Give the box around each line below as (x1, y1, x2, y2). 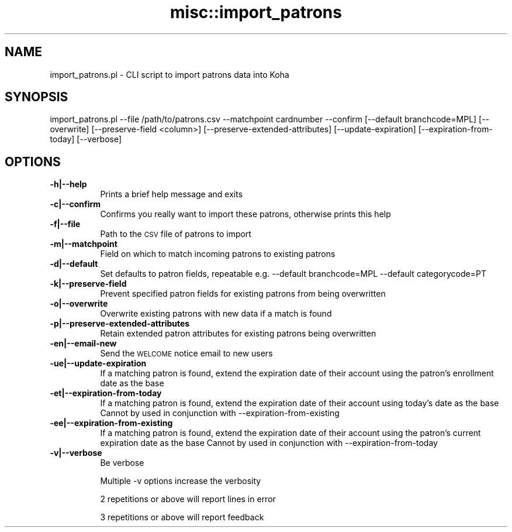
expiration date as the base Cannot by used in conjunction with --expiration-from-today (100, 438, 438, 448)
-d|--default (50, 259, 98, 269)
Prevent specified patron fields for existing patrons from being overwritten (100, 289, 386, 299)
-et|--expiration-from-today (50, 388, 162, 399)
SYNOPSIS (5, 90, 68, 105)
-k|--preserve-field (50, 279, 127, 289)
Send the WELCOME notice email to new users (100, 348, 273, 359)
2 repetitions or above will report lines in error (100, 494, 276, 504)
